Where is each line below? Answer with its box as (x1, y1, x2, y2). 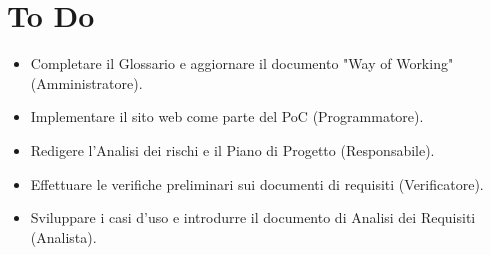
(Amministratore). (30, 72, 143, 93)
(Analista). (30, 226, 97, 247)
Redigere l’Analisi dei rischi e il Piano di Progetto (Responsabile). (30, 139, 435, 160)
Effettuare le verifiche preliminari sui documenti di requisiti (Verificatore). (30, 173, 484, 194)
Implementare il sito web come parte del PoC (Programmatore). (30, 106, 424, 127)
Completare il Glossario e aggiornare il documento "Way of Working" (30, 53, 454, 74)
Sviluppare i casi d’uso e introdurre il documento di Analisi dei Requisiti (30, 207, 476, 228)
